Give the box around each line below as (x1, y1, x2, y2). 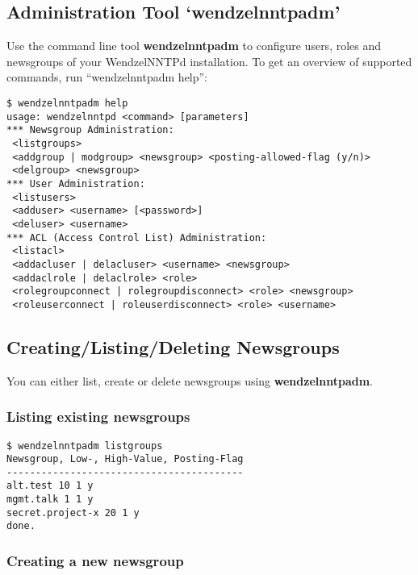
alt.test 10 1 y (6, 480, 94, 492)
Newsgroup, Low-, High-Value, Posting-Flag (6, 453, 244, 465)
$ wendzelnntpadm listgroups (6, 440, 163, 452)
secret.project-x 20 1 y (6, 506, 140, 519)
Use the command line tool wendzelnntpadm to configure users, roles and (6, 37, 382, 54)
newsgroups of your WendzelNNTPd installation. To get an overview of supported (6, 52, 412, 69)
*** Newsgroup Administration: (6, 124, 174, 136)
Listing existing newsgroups (6, 406, 190, 427)
